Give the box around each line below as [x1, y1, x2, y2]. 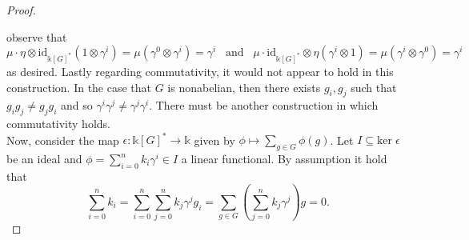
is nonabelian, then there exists [167, 78, 321, 95]
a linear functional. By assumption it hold [181, 150, 387, 167]
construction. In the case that [6, 78, 152, 95]
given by [194, 131, 235, 148]
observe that [6, 28, 67, 45]
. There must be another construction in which [149, 97, 379, 114]
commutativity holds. [6, 115, 110, 132]
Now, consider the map [6, 131, 119, 148]
